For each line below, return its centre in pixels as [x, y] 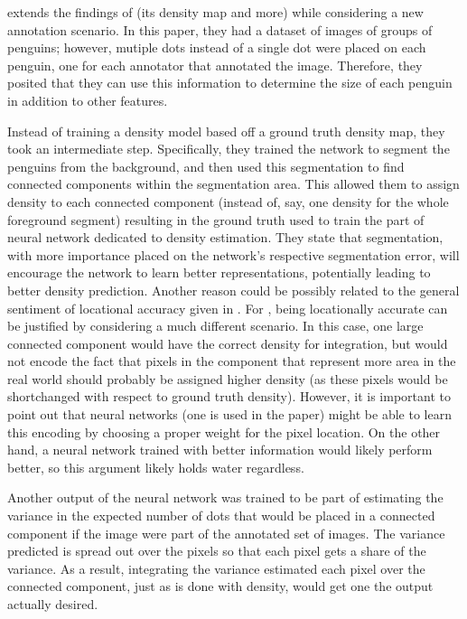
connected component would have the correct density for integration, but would [228, 343]
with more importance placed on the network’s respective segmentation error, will [233, 254]
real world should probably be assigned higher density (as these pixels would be [228, 378]
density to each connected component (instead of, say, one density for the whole [228, 201]
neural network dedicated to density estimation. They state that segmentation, [225, 237]
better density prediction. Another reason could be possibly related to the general [233, 290]
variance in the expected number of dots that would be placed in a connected [221, 516]
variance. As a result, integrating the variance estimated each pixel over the [216, 568]
